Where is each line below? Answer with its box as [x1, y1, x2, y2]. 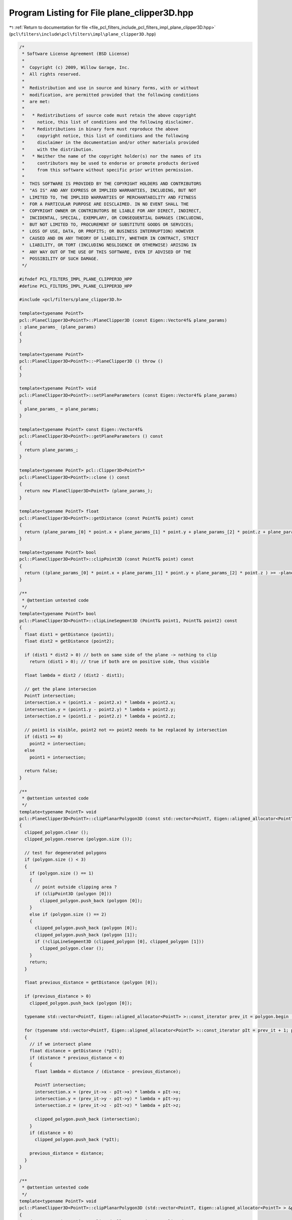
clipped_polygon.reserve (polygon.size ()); [24, 836, 132, 842]
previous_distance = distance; [29, 1151, 104, 1156]
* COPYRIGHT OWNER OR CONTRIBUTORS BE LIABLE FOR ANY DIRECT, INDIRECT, [22, 208, 202, 214]
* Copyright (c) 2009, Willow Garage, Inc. [22, 65, 130, 70]
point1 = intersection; [29, 754, 86, 760]
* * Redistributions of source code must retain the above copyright [22, 112, 197, 118]
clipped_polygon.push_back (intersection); [35, 1117, 140, 1122]
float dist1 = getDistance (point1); [24, 631, 114, 637]
